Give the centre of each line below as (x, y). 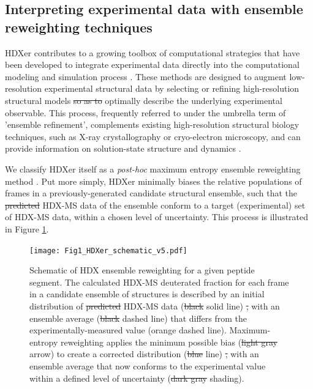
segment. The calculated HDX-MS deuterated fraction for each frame (159, 282)
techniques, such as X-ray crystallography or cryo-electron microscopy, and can (153, 136)
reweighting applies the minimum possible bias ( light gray (169, 342)
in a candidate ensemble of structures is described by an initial (147, 294)
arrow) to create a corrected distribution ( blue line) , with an (144, 354)
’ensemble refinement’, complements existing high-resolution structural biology (152, 124)
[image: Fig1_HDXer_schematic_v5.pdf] (108, 250)
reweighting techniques (79, 27)
